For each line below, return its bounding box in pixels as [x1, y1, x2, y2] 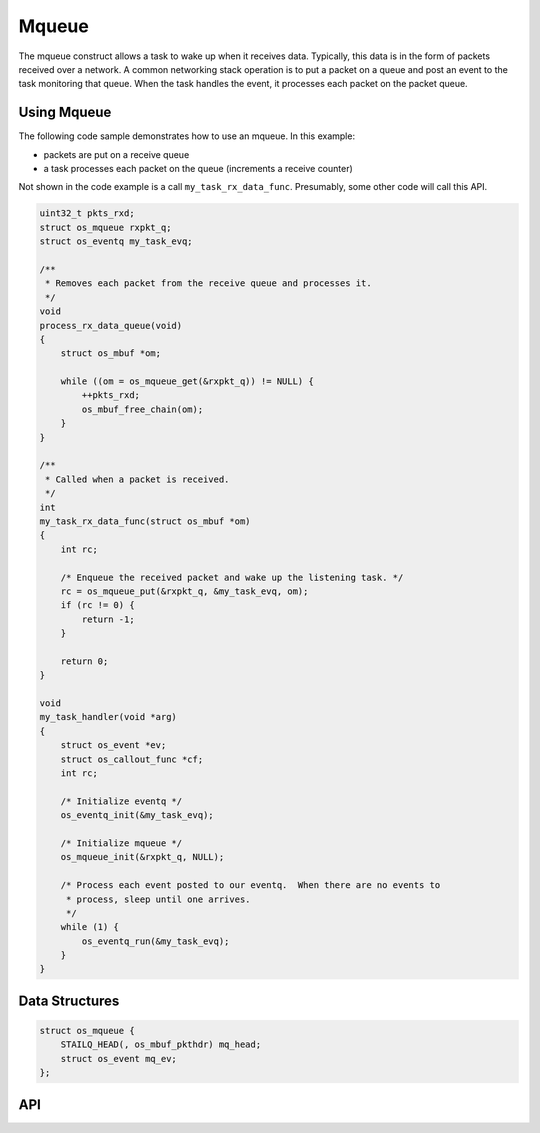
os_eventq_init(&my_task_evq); [60, 810, 214, 821]
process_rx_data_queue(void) [39, 320, 183, 331]
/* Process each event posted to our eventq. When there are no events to [60, 880, 441, 891]
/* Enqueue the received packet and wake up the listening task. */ [60, 571, 404, 583]
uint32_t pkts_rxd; [39, 208, 135, 219]
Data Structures [18, 992, 120, 1009]
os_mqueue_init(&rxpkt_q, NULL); [60, 851, 225, 863]
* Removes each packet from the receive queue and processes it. [45, 278, 372, 289]
